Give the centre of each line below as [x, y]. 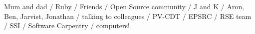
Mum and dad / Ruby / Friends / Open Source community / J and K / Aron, [124, 6]
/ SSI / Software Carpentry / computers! [67, 25]
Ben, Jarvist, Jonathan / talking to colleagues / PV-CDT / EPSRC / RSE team [128, 16]
